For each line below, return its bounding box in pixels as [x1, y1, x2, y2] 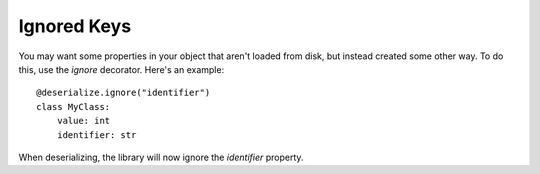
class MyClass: [36, 101, 111, 112]
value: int [56, 115, 111, 127]
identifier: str [56, 129, 137, 140]
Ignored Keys [18, 15, 132, 37]
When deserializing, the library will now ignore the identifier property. [18, 151, 304, 163]
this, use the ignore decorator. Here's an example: [18, 63, 225, 75]
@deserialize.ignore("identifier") [36, 87, 211, 99]
